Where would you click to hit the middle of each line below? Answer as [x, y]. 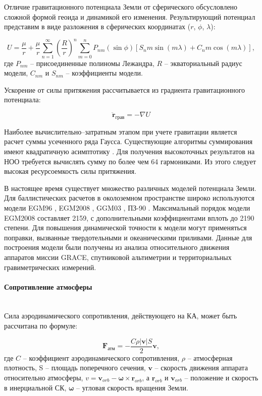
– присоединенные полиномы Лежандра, [92, 63]
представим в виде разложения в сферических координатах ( [97, 26]
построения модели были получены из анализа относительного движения [117, 247]
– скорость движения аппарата [201, 368]
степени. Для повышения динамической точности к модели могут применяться [125, 227]
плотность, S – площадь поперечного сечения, [75, 368]
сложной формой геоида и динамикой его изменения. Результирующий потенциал [130, 16]
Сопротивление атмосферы [48, 286]
